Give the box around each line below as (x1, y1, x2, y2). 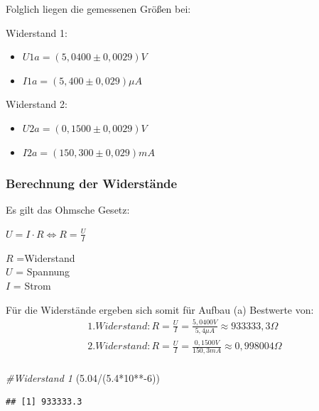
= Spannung (16, 264, 70, 279)
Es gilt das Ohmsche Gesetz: (6, 202, 130, 217)
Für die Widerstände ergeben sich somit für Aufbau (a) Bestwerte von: (6, 302, 314, 317)
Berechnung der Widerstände (6, 175, 178, 192)
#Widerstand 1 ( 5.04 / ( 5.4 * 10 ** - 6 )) (6, 370, 160, 385)
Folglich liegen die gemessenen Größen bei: (6, 1, 191, 16)
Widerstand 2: (6, 97, 67, 111)
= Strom (13, 278, 51, 292)
